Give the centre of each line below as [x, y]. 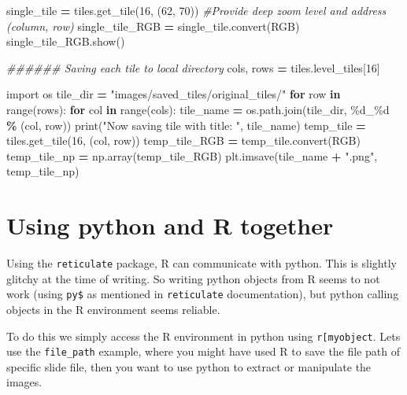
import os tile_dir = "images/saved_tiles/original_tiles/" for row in [174, 94]
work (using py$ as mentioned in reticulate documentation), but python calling [203, 294]
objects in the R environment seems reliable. [113, 309]
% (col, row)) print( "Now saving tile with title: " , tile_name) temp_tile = [186, 125]
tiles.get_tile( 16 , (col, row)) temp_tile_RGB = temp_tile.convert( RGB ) [183, 140]
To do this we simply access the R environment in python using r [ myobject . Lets [203, 336]
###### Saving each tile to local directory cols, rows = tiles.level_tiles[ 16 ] [193, 67]
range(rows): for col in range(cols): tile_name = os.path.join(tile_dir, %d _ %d [198, 109]
